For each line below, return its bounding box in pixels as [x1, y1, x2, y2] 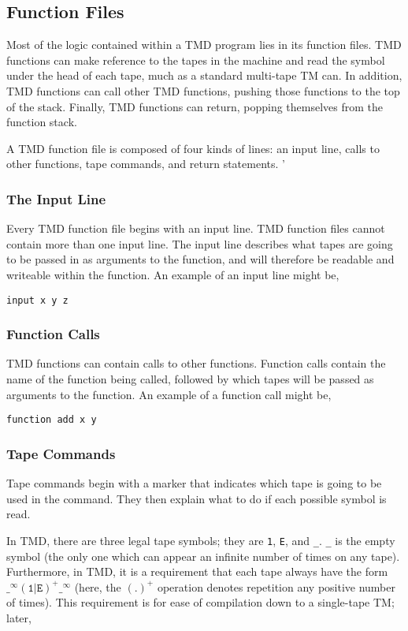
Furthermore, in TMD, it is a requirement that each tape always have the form [6, 563, 388, 580]
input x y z [6, 294, 69, 306]
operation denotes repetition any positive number [157, 578, 396, 595]
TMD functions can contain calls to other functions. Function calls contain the [6, 355, 386, 372]
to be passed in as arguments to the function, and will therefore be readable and [6, 251, 395, 267]
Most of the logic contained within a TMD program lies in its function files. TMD [6, 36, 402, 53]
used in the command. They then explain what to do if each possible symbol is [6, 490, 387, 506]
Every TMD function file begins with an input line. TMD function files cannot [6, 220, 385, 237]
